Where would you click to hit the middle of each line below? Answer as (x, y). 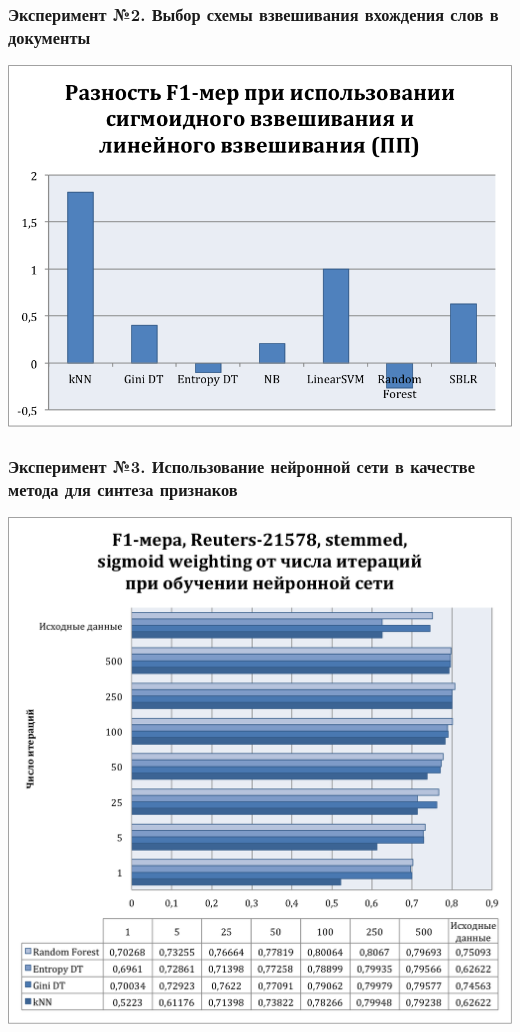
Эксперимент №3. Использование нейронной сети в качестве (241, 465)
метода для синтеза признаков (123, 488)
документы (49, 36)
